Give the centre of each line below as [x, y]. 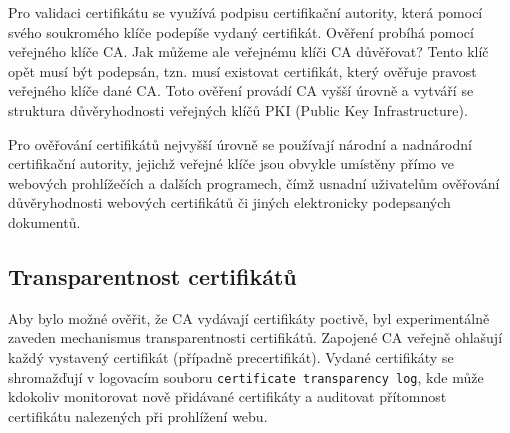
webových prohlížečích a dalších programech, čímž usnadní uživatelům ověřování [254, 182]
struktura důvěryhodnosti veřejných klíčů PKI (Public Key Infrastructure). [238, 109]
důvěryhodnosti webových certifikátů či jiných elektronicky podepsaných [229, 202]
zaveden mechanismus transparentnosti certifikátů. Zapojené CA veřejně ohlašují [255, 337]
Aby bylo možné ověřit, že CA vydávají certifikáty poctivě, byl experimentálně [249, 317]
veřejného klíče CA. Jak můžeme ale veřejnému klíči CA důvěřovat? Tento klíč [248, 51]
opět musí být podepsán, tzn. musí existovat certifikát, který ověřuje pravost [242, 70]
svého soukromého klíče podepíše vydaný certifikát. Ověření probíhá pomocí [241, 31]
